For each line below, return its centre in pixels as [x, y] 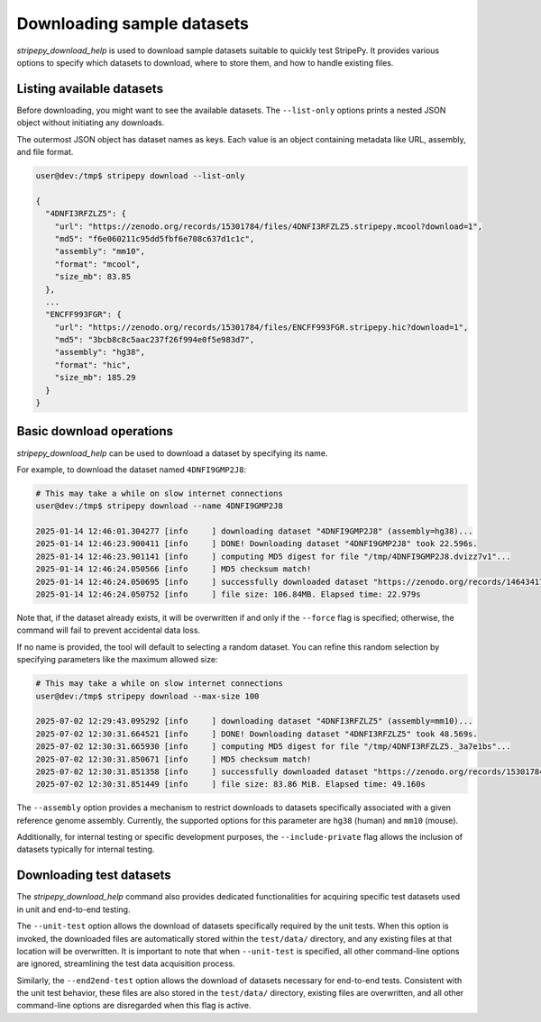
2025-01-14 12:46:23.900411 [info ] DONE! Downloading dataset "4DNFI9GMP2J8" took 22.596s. [257, 544]
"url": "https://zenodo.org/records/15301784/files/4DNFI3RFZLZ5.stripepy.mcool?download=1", [268, 226]
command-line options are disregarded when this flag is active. [134, 1006]
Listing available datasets [90, 89]
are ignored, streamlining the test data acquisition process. [126, 963]
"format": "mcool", [98, 264]
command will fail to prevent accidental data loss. [109, 630]
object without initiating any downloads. [91, 123]
